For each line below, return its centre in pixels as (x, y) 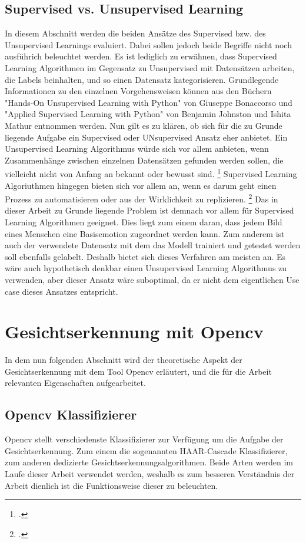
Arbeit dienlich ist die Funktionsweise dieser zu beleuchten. (112, 485)
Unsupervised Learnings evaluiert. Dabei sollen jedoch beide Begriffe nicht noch (148, 44)
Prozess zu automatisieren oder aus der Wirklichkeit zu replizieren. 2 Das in (142, 198)
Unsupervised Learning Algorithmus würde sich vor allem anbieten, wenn (137, 149)
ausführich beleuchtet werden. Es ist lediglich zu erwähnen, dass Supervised (141, 56)
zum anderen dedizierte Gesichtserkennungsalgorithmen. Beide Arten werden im (149, 462)
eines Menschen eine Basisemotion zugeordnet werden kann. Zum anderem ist (145, 233)
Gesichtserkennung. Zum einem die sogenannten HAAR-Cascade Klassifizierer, (146, 450)
